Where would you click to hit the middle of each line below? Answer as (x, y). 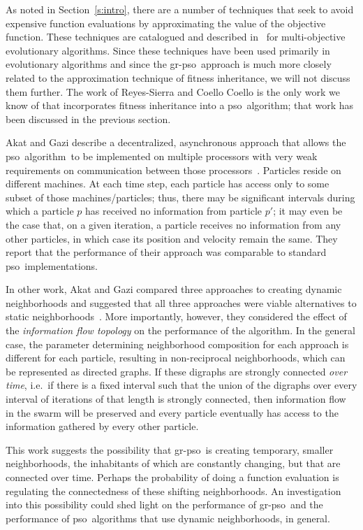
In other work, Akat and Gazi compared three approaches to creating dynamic (174, 289)
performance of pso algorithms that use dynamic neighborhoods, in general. (168, 518)
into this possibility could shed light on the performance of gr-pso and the (164, 504)
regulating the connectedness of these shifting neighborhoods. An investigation (173, 490)
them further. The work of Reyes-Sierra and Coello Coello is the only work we (173, 91)
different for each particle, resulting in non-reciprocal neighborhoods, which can (176, 358)
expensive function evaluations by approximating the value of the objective (166, 23)
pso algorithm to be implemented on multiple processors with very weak (162, 156)
